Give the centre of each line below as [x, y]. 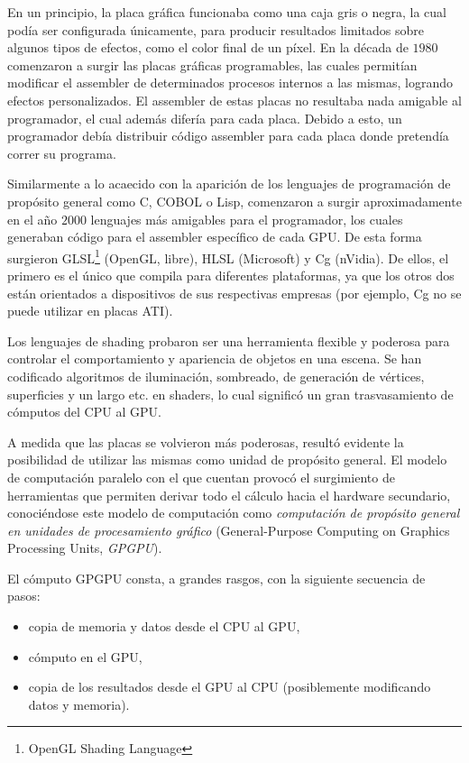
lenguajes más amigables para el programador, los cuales [247, 219]
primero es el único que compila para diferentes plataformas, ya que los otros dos [231, 275]
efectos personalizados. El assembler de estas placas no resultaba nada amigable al [234, 100]
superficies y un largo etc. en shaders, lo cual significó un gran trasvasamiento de [230, 394]
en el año [32, 219]
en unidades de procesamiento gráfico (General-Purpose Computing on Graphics [229, 530]
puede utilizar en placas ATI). [90, 311]
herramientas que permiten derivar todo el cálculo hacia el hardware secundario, [229, 495]
